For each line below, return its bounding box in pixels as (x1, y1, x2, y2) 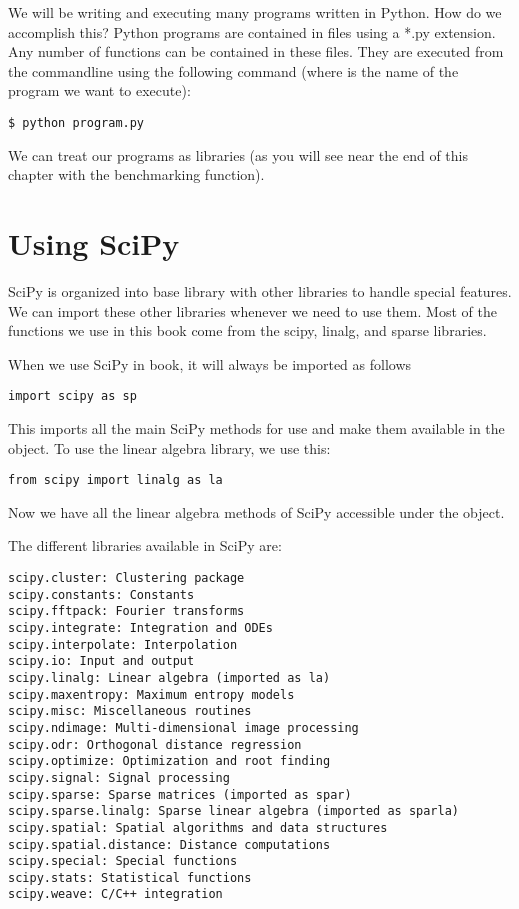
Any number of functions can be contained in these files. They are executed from (8, 41, 504, 62)
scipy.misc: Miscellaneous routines (8, 704, 252, 719)
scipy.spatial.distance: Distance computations (8, 837, 331, 852)
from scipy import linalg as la (8, 473, 223, 488)
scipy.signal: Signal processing (8, 770, 230, 785)
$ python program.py (8, 115, 145, 130)
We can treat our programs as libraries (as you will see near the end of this (8, 144, 468, 165)
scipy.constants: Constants (8, 587, 195, 602)
